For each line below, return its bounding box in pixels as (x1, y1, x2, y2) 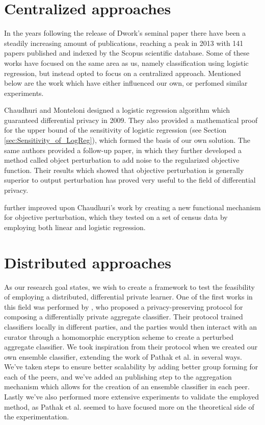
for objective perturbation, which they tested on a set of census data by (4, 212, 228, 222)
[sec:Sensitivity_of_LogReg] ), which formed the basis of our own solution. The (4, 135, 251, 145)
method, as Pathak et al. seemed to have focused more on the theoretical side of (4, 401, 254, 412)
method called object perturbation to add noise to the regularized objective (4, 155, 240, 165)
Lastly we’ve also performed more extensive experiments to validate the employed (4, 391, 259, 402)
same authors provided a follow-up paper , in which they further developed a (4, 144, 242, 155)
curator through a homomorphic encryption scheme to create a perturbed (4, 331, 233, 342)
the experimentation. (4, 411, 69, 422)
